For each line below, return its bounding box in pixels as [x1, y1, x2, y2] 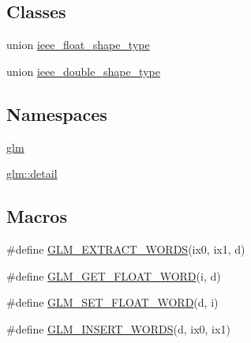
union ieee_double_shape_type [6, 62, 160, 79]
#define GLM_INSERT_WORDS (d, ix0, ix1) [6, 320, 230, 337]
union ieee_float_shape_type [6, 36, 150, 53]
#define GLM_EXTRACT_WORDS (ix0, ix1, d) [6, 240, 245, 257]
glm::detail [6, 165, 58, 182]
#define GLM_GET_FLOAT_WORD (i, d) [6, 267, 221, 284]
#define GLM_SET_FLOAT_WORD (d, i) [6, 294, 219, 311]
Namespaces [6, 101, 107, 126]
